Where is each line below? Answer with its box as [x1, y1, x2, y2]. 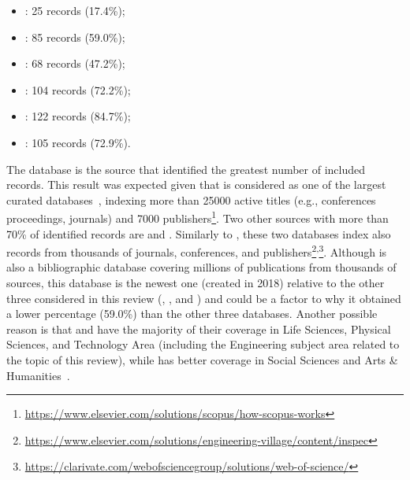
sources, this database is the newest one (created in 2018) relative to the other [6, 275, 385, 291]
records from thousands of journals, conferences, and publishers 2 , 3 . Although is [6, 242, 387, 260]
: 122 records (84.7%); [24, 108, 131, 124]
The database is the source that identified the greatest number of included [6, 161, 366, 177]
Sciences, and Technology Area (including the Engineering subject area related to [6, 336, 400, 353]
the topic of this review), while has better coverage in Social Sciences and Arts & [6, 352, 398, 367]
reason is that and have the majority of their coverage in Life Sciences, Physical [6, 320, 391, 337]
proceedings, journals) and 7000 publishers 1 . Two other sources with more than [6, 208, 389, 226]
